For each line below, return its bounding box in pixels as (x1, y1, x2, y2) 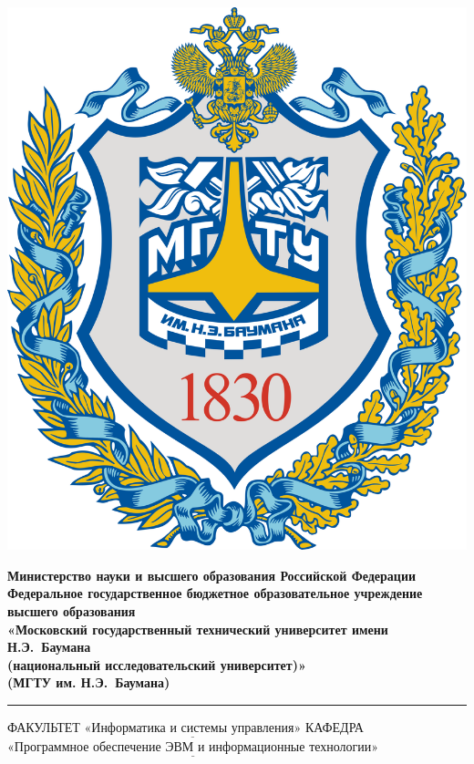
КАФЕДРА (304, 718, 364, 737)
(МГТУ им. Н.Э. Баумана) (7, 673, 170, 692)
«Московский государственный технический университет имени (7, 619, 388, 638)
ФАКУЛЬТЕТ (7, 718, 80, 737)
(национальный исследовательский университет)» (7, 655, 306, 674)
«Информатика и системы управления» (84, 722, 302, 736)
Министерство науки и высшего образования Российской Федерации (7, 565, 417, 584)
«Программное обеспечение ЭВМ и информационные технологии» (7, 741, 379, 755)
